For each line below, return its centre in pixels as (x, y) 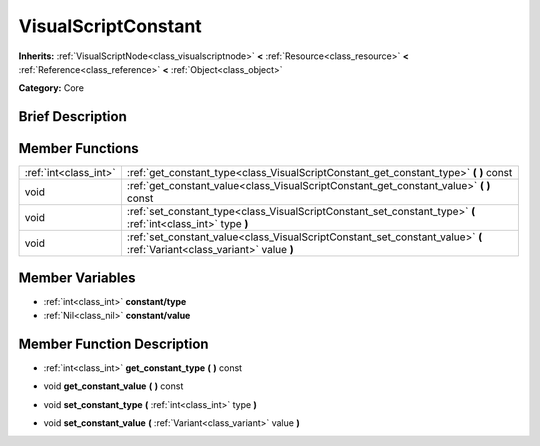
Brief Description (72, 116)
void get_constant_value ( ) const (113, 386)
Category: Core (51, 88)
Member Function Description (113, 343)
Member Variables (77, 277)
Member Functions (78, 148)
